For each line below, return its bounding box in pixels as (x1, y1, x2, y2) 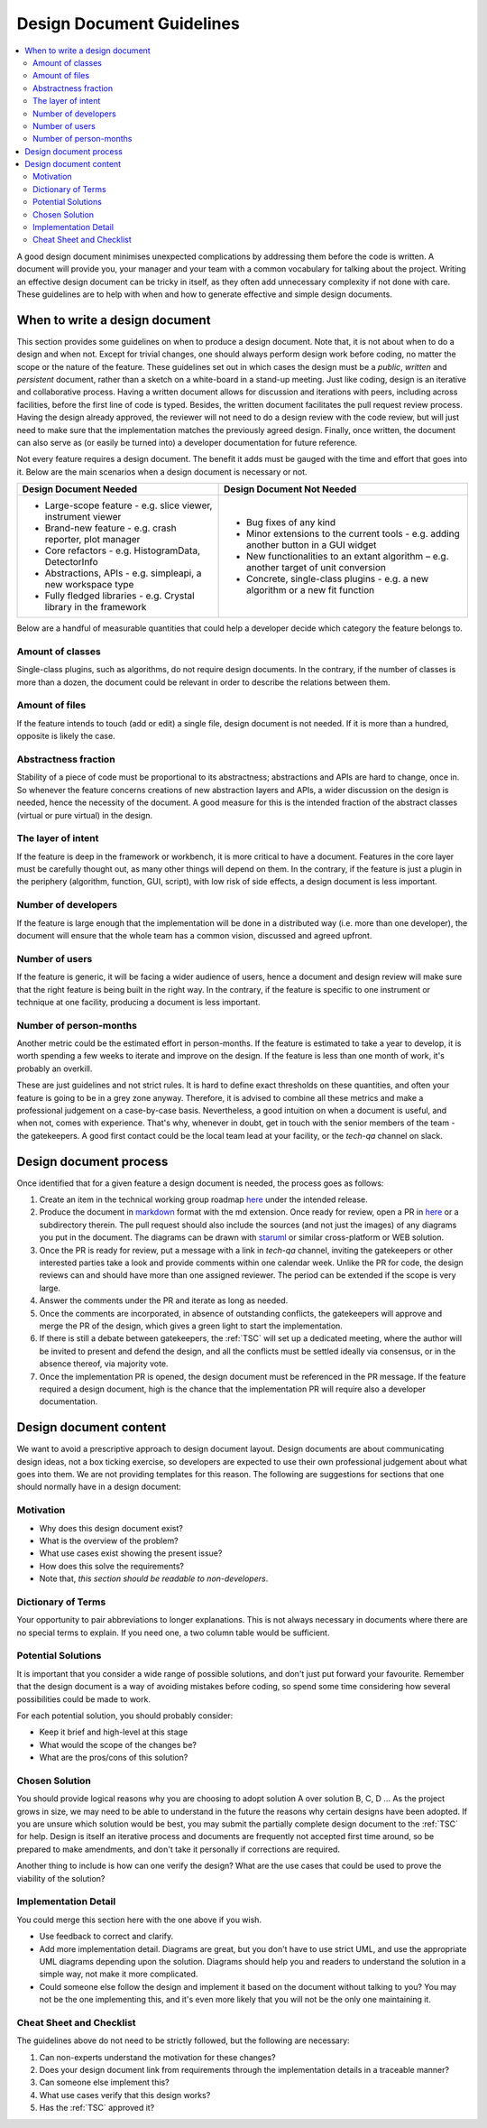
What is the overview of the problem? (39, 1535, 179, 1546)
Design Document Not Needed (224, 483, 357, 495)
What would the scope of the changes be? (39, 1739, 198, 1750)
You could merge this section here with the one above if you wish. (16, 1914, 262, 1925)
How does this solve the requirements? (39, 1560, 185, 1571)
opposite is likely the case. (16, 731, 116, 742)
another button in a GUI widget (246, 539, 377, 551)
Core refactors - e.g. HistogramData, (44, 544, 200, 557)
